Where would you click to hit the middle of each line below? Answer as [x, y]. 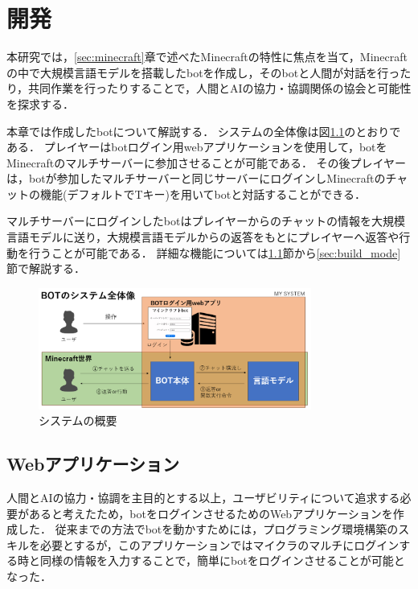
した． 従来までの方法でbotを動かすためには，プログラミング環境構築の [208, 529]
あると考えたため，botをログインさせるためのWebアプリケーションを [211, 513]
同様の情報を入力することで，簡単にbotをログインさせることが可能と [222, 560]
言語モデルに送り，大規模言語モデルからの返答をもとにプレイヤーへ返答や [203, 237]
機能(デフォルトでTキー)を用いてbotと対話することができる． [203, 194]
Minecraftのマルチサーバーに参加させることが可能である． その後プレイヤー [207, 162]
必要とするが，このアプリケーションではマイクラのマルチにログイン [219, 544]
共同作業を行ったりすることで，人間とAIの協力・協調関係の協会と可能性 [220, 88]
